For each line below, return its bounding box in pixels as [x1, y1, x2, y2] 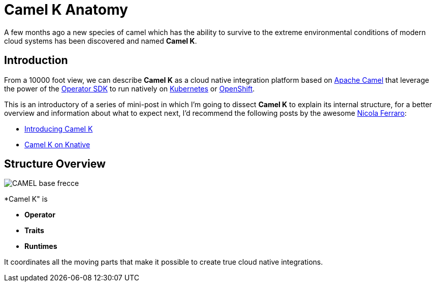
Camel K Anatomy [4, 1, 128, 18]
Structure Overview [4, 157, 106, 171]
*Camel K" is [4, 195, 48, 204]
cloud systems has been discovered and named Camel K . [4, 36, 197, 45]
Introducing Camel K [24, 124, 93, 133]
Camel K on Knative [24, 140, 90, 149]
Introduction [4, 54, 68, 67]
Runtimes [24, 242, 57, 251]
